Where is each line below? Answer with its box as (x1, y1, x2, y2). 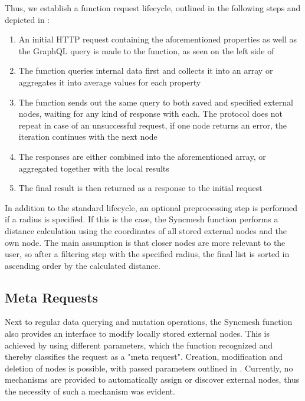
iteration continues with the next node (18, 130, 158, 143)
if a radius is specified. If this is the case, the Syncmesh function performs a (5, 213, 278, 225)
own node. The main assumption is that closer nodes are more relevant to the (5, 236, 286, 248)
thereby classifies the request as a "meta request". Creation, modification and (5, 350, 283, 363)
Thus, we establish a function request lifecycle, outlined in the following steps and (5, 2, 301, 14)
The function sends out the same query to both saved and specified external (18, 96, 293, 108)
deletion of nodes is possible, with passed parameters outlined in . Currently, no (5, 361, 293, 374)
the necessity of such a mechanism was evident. (5, 385, 175, 397)
